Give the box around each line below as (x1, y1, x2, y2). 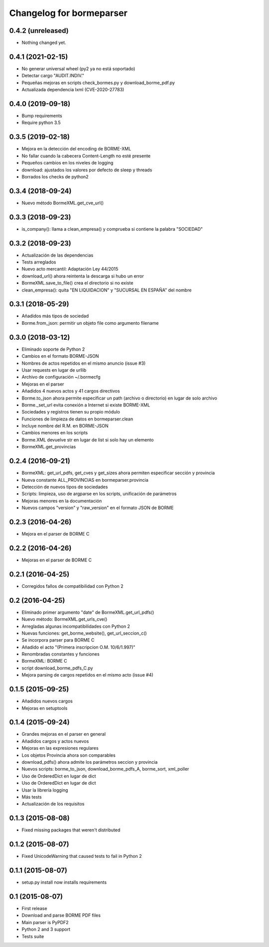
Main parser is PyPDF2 (21, 919, 69, 925)
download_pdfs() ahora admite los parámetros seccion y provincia (21, 759, 158, 765)
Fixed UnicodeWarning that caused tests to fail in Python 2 (21, 853, 142, 859)
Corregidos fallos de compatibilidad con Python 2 (21, 583, 124, 589)
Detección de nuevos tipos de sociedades (21, 484, 108, 490)
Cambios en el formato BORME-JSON (21, 353, 99, 359)
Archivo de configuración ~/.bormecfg (21, 374, 101, 380)
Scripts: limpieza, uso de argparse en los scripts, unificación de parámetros (21, 491, 177, 497)
